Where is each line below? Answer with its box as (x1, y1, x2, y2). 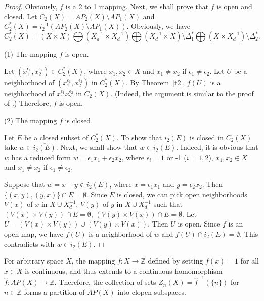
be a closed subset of (24, 132, 89, 142)
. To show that (116, 132, 162, 142)
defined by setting (148, 255, 203, 266)
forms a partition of (24, 286, 85, 297)
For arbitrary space (4, 255, 64, 266)
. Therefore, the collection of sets (54, 277, 156, 287)
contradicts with (4, 238, 55, 249)
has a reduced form (11, 152, 71, 162)
